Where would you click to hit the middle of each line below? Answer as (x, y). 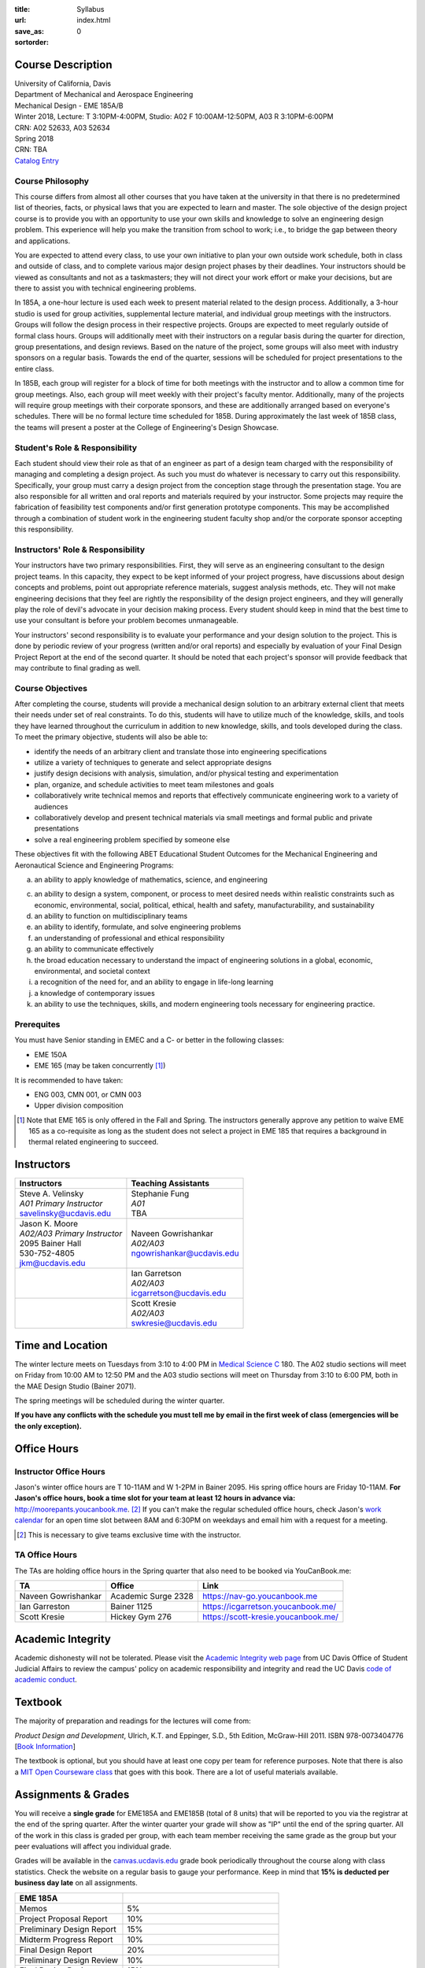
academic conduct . (46, 1680)
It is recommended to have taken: (69, 1080)
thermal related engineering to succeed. (94, 1142)
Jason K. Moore (49, 1224)
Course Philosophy (52, 181)
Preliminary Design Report (68, 1929)
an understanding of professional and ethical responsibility (129, 938)
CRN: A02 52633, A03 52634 (62, 128)
